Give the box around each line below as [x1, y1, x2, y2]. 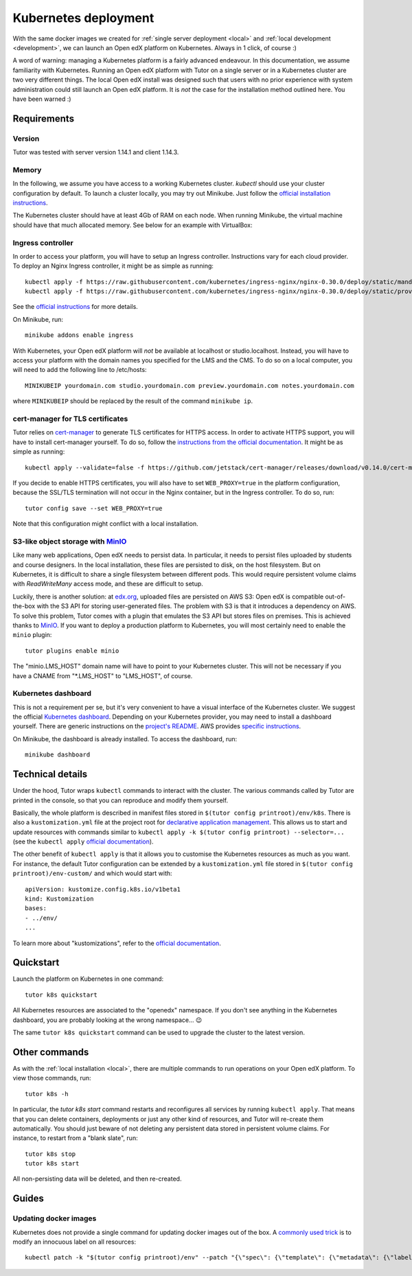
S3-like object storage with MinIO [12, 536, 127, 546]
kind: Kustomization [25, 895, 94, 903]
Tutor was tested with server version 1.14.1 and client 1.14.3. [12, 148, 179, 156]
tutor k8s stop [25, 1150, 76, 1158]
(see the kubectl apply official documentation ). [12, 837, 154, 846]
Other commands [12, 1046, 89, 1058]
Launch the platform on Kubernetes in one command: [12, 975, 164, 983]
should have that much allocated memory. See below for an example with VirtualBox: [12, 220, 253, 229]
